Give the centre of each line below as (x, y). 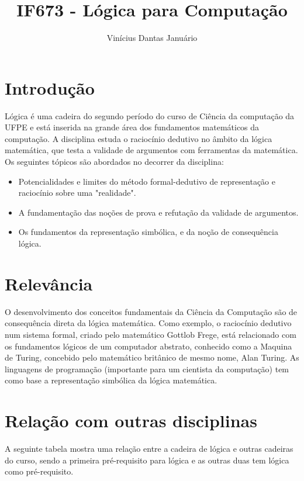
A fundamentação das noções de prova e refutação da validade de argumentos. (158, 212)
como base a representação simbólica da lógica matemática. (111, 380)
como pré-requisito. (39, 471)
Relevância (49, 283)
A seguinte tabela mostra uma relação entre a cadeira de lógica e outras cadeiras (149, 448)
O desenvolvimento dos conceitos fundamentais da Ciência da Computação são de (151, 311)
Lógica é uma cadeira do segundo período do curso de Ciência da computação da (150, 115)
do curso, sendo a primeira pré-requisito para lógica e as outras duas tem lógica (147, 460)
